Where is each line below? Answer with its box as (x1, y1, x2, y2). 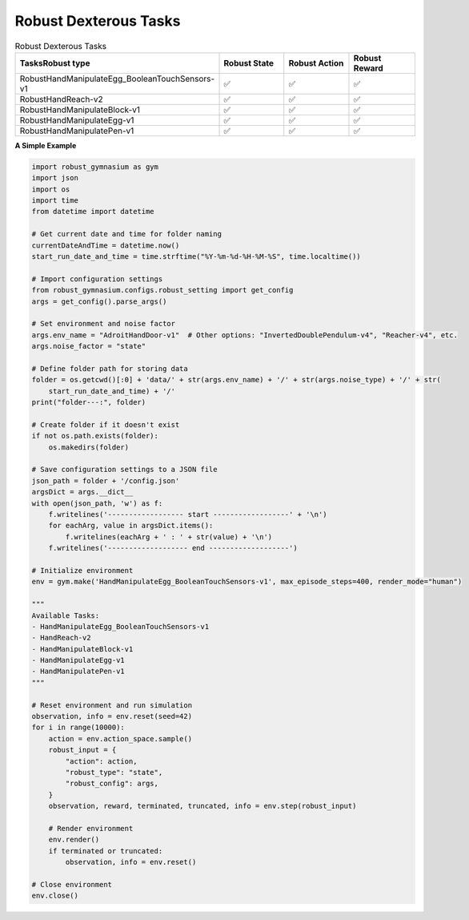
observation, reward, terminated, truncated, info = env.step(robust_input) (48, 801, 357, 811)
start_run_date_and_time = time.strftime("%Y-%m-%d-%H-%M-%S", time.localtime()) (31, 252, 362, 261)
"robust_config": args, (65, 779, 159, 789)
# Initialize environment (31, 566, 134, 575)
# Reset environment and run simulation (31, 700, 192, 709)
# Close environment (31, 880, 112, 889)
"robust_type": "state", (65, 768, 163, 777)
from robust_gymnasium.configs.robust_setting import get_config (31, 285, 294, 295)
